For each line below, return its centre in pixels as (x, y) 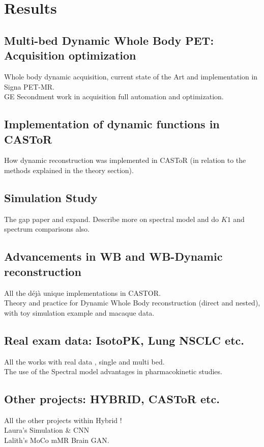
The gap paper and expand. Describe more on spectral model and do (112, 219)
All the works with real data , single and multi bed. (84, 361)
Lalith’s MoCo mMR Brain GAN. (57, 440)
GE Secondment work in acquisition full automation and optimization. (114, 96)
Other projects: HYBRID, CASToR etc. (112, 399)
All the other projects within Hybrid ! (63, 420)
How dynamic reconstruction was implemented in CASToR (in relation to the (125, 160)
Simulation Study (51, 197)
